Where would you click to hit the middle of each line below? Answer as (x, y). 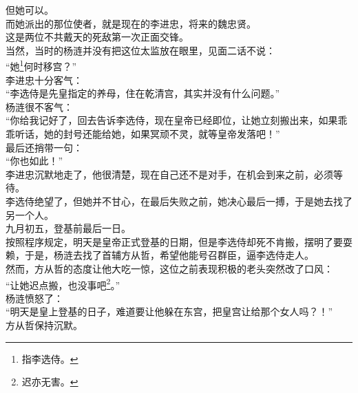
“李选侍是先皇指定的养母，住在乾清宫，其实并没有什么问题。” (143, 93)
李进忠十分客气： (44, 79)
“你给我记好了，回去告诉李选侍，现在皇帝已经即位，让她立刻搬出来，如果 (172, 120)
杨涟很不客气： (39, 106)
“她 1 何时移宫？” (41, 65)
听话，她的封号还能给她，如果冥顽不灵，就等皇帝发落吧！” (147, 134)
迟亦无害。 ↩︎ (50, 382)
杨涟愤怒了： (34, 298)
